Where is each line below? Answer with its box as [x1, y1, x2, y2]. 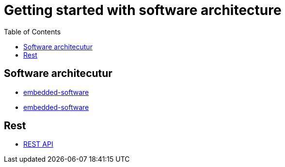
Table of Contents [4, 27, 61, 36]
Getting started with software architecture [4, 2, 282, 18]
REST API [23, 140, 53, 149]
